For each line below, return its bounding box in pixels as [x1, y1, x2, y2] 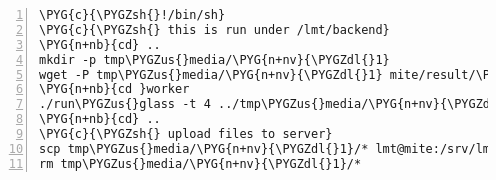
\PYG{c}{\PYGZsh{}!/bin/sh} [39, 8, 226, 22]
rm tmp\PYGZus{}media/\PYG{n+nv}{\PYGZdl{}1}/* [39, 156, 362, 171]
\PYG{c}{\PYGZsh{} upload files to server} [39, 127, 333, 141]
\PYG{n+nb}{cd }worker [39, 82, 190, 97]
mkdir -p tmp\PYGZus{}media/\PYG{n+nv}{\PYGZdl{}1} [39, 52, 390, 67]
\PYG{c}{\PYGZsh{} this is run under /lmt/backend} [39, 22, 390, 37]
